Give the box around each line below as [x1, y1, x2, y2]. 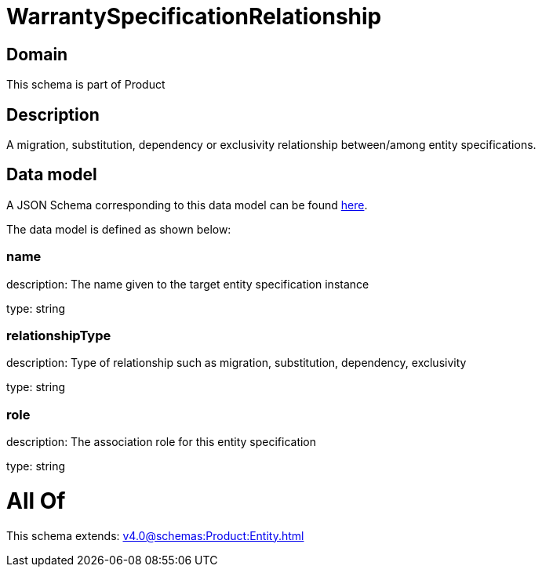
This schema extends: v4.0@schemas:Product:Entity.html [6, 528, 304, 542]
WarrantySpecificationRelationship [6, 3, 382, 30]
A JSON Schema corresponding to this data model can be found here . [6, 198, 368, 212]
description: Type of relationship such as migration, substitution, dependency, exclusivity [6, 356, 467, 370]
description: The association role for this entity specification [6, 435, 317, 449]
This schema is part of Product [6, 78, 166, 92]
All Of [6, 487, 66, 514]
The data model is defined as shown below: [6, 222, 231, 236]
